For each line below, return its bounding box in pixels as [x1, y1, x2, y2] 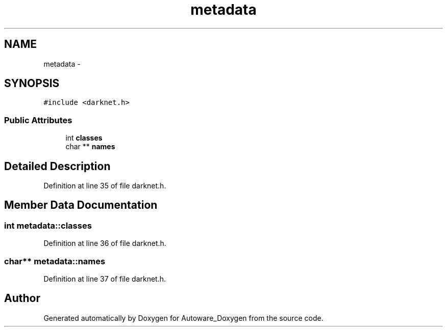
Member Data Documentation [4, 199, 158, 212]
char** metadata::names [4, 256, 106, 266]
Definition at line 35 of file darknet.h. [43, 181, 166, 190]
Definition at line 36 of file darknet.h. [43, 239, 166, 248]
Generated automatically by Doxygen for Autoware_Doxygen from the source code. [43, 313, 324, 322]
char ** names [65, 142, 115, 151]
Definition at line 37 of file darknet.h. [43, 274, 166, 283]
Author [4, 292, 40, 305]
